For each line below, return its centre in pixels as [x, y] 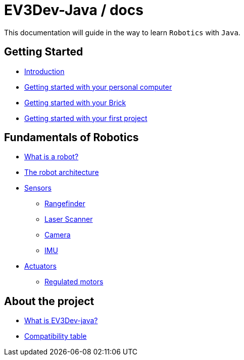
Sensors [38, 188]
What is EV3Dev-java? [61, 321]
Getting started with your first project [86, 118]
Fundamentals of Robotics [71, 138]
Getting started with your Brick [75, 102]
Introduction [44, 71]
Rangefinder [65, 204]
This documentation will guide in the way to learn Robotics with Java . [122, 32]
